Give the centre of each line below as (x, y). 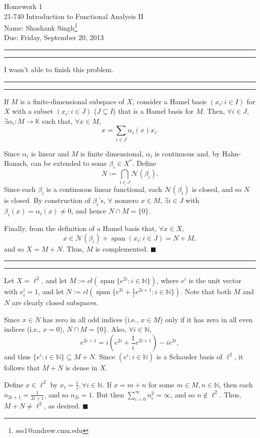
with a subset (33, 111)
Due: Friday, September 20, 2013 (54, 37)
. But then (108, 394)
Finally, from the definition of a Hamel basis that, (80, 228)
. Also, (116, 329)
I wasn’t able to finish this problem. (59, 69)
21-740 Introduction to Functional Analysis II (74, 16)
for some (161, 384)
